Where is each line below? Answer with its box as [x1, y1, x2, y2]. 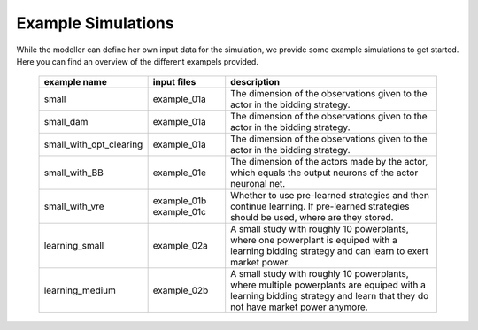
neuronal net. [230, 178, 286, 190]
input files [152, 76, 197, 88]
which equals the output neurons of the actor [230, 166, 419, 179]
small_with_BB [43, 166, 104, 179]
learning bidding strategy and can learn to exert [230, 245, 429, 257]
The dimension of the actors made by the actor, [230, 156, 428, 168]
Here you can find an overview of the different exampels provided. [16, 56, 258, 66]
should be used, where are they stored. [230, 211, 394, 224]
